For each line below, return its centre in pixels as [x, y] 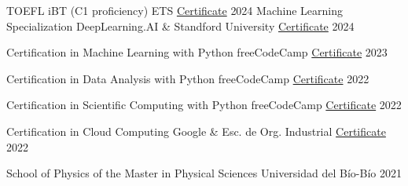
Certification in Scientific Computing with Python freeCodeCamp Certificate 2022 [204, 105]
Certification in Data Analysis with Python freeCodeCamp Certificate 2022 [188, 78]
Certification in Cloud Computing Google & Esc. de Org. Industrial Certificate [196, 131]
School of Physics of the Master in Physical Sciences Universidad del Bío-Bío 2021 [204, 173]
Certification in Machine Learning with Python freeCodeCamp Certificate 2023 [197, 52]
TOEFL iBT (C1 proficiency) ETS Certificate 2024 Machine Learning [175, 10]
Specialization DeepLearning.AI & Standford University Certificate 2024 [180, 26]
